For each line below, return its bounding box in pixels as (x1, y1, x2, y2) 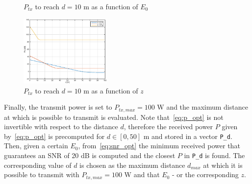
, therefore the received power (124, 121, 213, 132)
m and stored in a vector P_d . (143, 131, 232, 141)
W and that (124, 169, 160, 180)
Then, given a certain (4, 140, 68, 151)
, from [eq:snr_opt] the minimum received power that (78, 140, 240, 151)
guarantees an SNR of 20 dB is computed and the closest (4, 150, 176, 160)
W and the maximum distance (157, 102, 248, 112)
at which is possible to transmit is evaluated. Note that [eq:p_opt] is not (4, 112, 224, 122)
